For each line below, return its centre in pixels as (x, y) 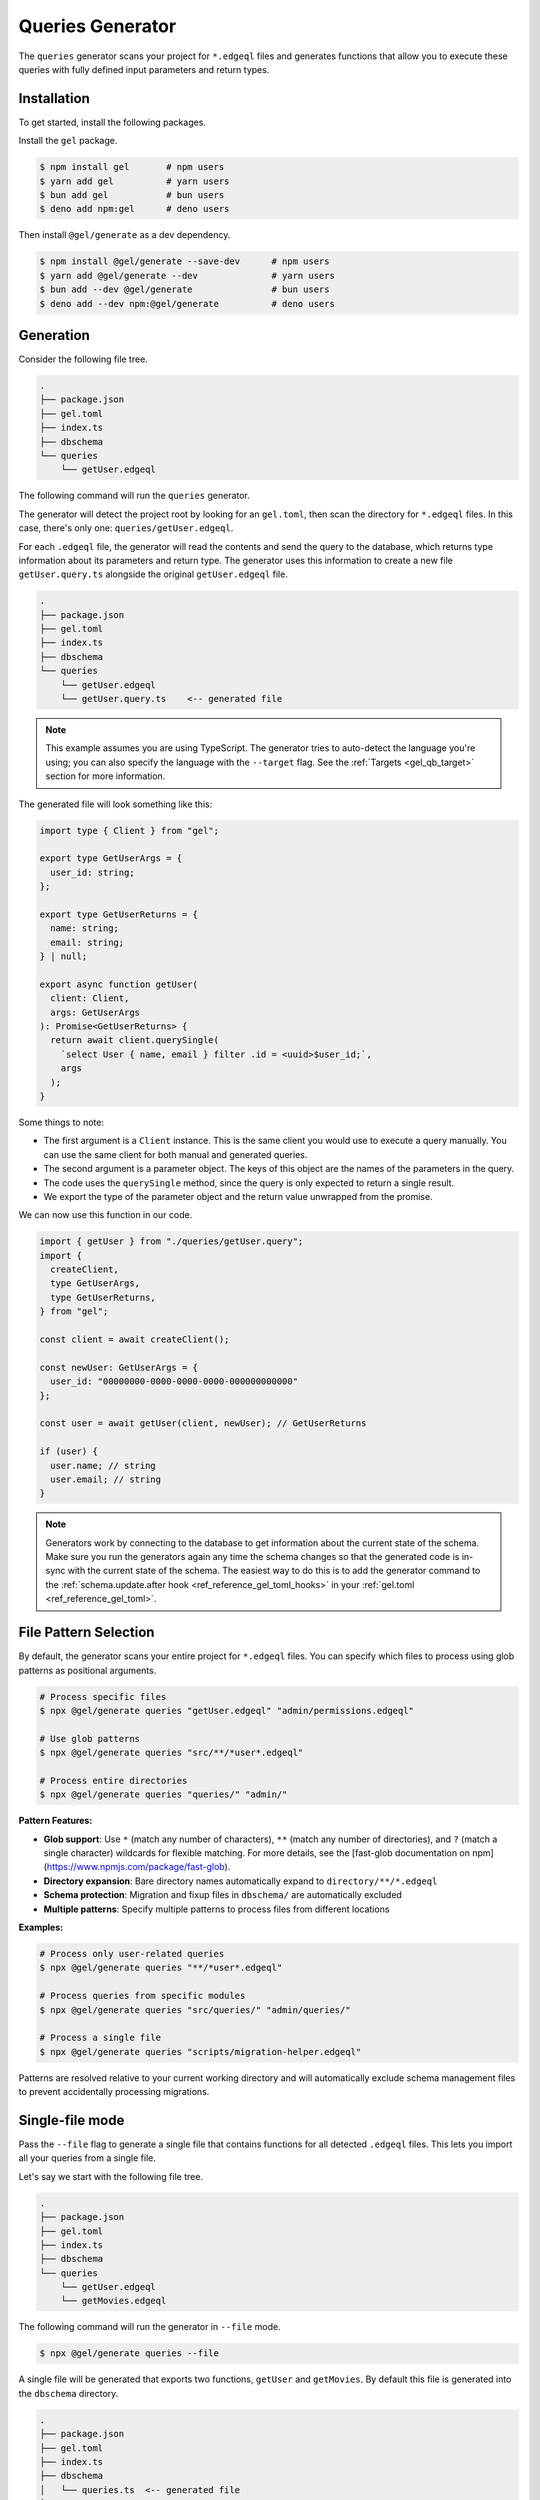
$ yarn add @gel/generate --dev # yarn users (187, 275)
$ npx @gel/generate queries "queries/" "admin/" (163, 1794)
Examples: (41, 1927)
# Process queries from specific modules (142, 1996)
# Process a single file (100, 2038)
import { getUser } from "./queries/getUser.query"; (171, 1241)
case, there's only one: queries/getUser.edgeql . (126, 528)
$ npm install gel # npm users (132, 167)
